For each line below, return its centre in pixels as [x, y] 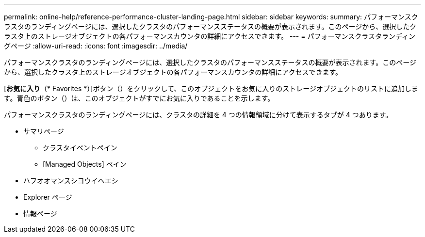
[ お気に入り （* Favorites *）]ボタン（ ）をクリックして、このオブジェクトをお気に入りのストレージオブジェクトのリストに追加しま [211, 88]
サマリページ [44, 131]
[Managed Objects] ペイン [85, 164]
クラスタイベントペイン [80, 148]
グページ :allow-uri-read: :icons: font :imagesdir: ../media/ [96, 46]
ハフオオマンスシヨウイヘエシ [71, 181]
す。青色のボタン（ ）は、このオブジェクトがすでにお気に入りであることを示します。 [139, 98]
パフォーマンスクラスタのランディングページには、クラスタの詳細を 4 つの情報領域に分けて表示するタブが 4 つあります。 [198, 115]
